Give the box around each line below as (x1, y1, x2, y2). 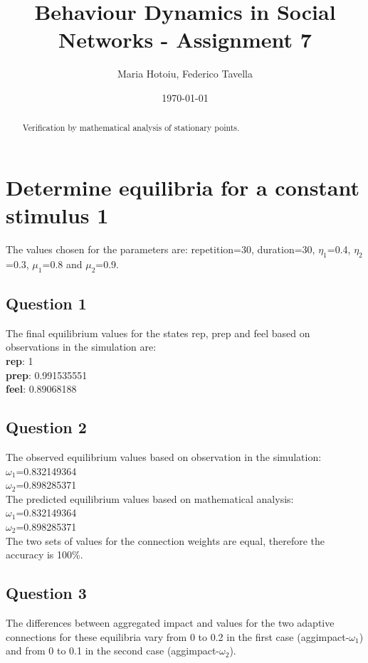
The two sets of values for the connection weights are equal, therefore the (6, 533, 325, 548)
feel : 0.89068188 (6, 381, 77, 396)
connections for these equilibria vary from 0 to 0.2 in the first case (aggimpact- (6, 629, 349, 644)
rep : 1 (6, 354, 33, 368)
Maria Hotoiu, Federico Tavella (117, 66, 253, 81)
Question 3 (6, 582, 87, 604)
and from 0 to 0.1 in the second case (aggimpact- (6, 643, 219, 658)
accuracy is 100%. (6, 547, 83, 562)
